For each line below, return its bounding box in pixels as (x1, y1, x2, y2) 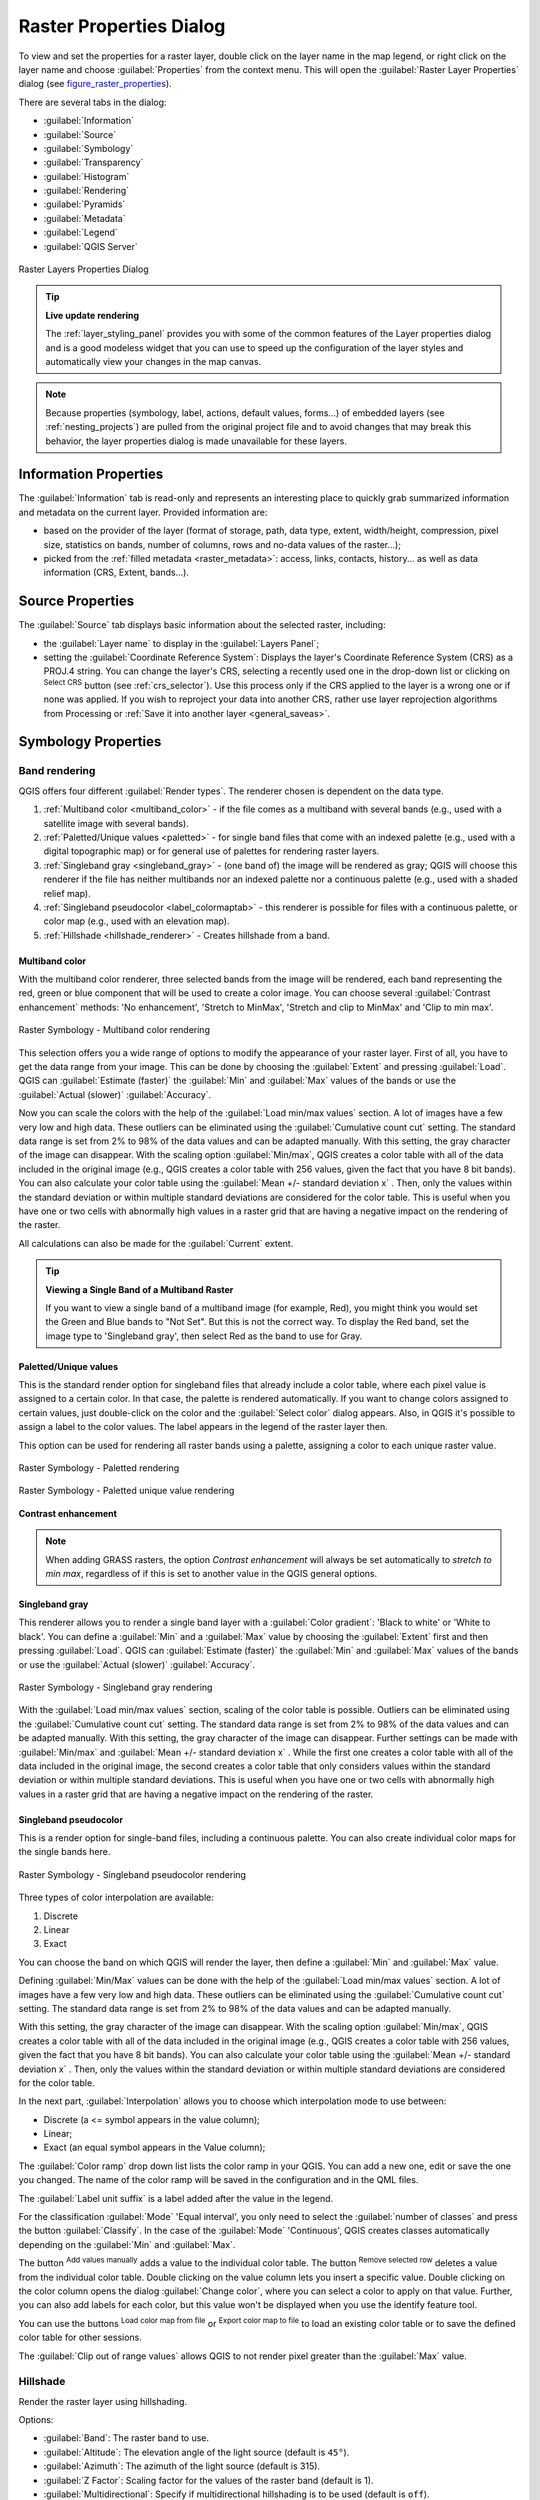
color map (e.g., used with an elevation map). (43, 915, 230, 927)
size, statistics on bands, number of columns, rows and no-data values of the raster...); (43, 538, 402, 550)
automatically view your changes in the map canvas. (45, 355, 262, 367)
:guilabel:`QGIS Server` (43, 240, 139, 252)
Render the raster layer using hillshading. (18, 2395, 188, 2407)
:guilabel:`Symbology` (43, 142, 134, 154)
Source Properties (18, 593, 135, 610)
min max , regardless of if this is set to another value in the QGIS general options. (45, 1567, 378, 1579)
